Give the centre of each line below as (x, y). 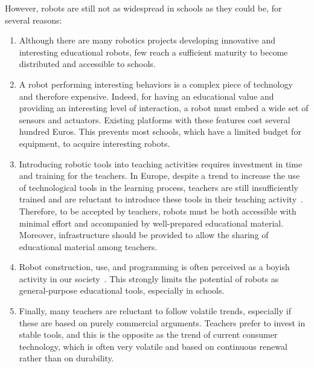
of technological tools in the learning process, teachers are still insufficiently (159, 187)
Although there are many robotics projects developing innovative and (147, 40)
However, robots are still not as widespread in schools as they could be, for (143, 8)
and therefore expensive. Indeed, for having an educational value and (146, 96)
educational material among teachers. (88, 246)
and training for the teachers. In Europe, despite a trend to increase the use (159, 176)
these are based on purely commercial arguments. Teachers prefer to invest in (162, 322)
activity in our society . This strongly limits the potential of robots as (149, 278)
